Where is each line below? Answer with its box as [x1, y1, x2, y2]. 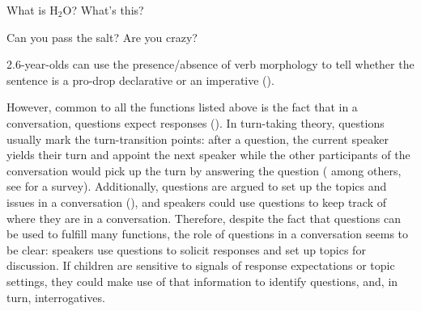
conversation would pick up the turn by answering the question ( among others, [6, 162, 402, 179]
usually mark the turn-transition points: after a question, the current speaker [6, 130, 389, 147]
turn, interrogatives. [6, 288, 105, 305]
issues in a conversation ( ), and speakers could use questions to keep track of [6, 193, 386, 210]
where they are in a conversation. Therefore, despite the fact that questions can [6, 209, 401, 226]
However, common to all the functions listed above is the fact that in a [6, 99, 358, 116]
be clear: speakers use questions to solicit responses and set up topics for [6, 241, 366, 258]
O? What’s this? [62, 2, 144, 18]
